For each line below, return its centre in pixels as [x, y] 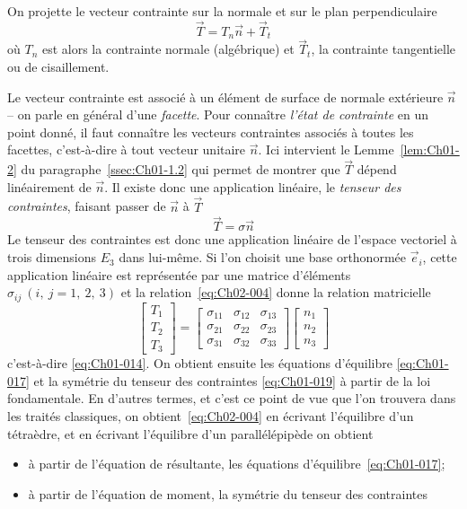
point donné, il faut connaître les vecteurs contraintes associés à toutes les [211, 132]
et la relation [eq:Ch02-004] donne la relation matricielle [276, 292]
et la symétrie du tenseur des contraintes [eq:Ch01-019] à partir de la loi [232, 380]
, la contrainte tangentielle [383, 49]
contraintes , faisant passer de [87, 206]
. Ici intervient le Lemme [326, 149]
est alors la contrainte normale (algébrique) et [168, 49]
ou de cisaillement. [58, 67]
